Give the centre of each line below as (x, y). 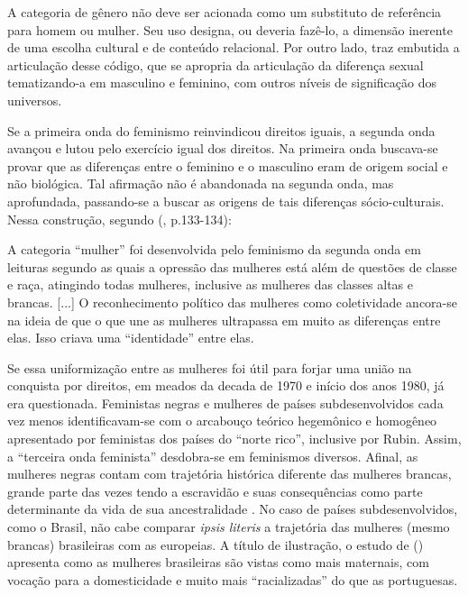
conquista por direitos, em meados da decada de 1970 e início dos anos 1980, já (226, 385)
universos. (35, 100)
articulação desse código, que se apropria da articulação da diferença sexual (216, 64)
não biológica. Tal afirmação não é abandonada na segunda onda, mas (201, 183)
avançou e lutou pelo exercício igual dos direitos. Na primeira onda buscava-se (223, 148)
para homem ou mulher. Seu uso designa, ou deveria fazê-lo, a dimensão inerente (230, 29)
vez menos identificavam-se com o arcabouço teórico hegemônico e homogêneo (222, 421)
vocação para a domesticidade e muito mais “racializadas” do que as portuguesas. (233, 579)
